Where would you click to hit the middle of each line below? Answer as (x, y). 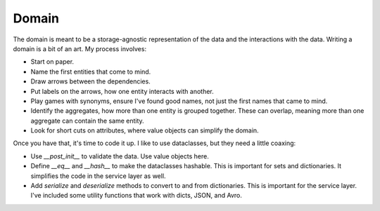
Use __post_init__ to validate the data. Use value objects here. (120, 156)
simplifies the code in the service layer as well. (98, 176)
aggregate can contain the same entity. (87, 121)
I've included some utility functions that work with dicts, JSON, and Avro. (136, 196)
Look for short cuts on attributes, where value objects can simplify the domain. (145, 130)
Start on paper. (52, 62)
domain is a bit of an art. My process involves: (80, 48)
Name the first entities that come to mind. (91, 72)
